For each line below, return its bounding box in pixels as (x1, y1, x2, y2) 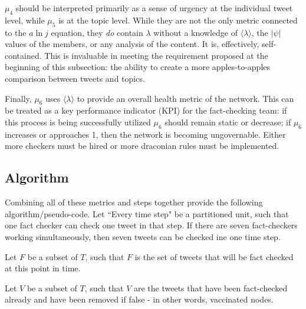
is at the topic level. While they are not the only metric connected (58, 14, 298, 26)
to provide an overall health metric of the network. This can (77, 92, 294, 104)
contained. (5, 49, 42, 61)
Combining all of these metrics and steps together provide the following (5, 196, 263, 208)
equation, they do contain (51, 26, 143, 38)
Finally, (5, 92, 32, 104)
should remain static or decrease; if (164, 115, 291, 128)
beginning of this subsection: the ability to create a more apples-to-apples (5, 61, 271, 73)
